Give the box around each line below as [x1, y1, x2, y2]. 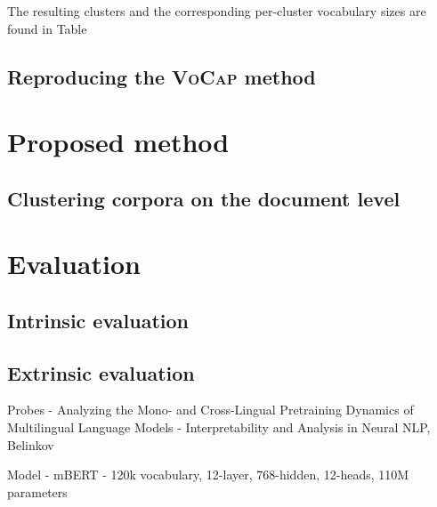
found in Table [7, 19, 87, 37]
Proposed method [7, 124, 230, 160]
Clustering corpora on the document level [7, 184, 401, 212]
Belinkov [7, 435, 54, 454]
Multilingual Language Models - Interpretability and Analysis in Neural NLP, [7, 418, 431, 437]
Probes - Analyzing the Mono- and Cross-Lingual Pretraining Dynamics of [7, 400, 414, 419]
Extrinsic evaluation [7, 358, 195, 386]
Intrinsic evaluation [7, 306, 190, 334]
